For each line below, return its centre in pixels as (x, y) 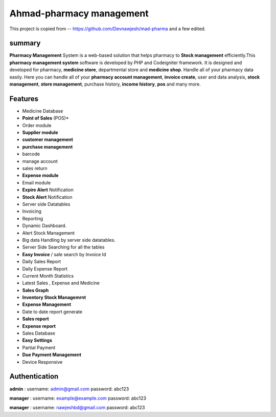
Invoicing (32, 211)
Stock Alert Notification (47, 197)
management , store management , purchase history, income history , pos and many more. (105, 84)
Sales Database (39, 333)
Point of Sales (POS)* (45, 118)
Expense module (40, 175)
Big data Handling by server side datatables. (69, 240)
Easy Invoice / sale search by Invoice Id (64, 254)
